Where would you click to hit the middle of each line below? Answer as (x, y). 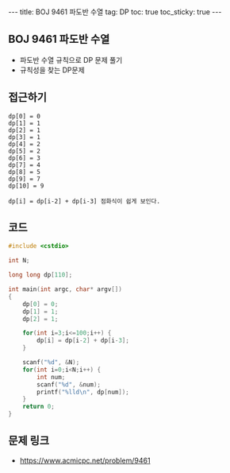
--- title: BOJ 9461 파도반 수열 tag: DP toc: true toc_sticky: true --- (115, 12)
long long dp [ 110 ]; (40, 275)
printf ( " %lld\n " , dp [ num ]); (83, 392)
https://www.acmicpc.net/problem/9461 (85, 460)
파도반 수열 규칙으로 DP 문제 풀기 (71, 60)
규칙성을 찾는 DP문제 (52, 70)
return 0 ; (39, 407)
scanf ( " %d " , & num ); (69, 384)
